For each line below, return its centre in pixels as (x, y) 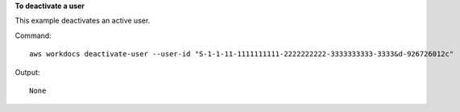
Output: (27, 72)
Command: (33, 35)
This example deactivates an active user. (83, 21)
